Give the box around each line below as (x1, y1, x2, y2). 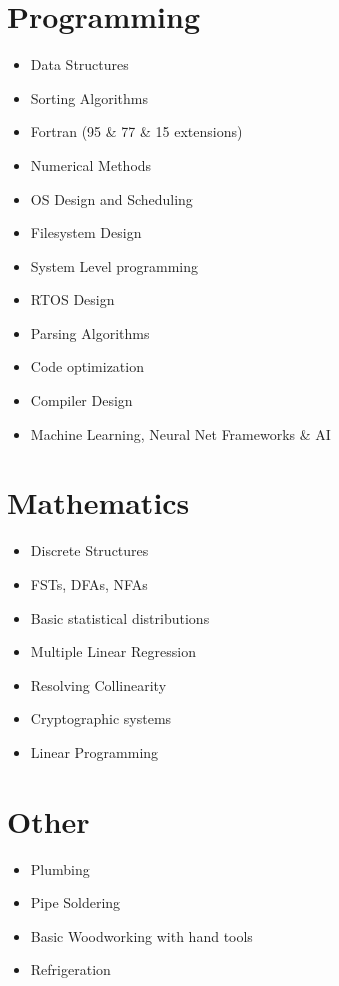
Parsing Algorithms (30, 322, 150, 343)
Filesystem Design (30, 222, 142, 243)
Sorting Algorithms (30, 87, 149, 108)
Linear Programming (30, 741, 159, 762)
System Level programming (30, 255, 198, 276)
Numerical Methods (30, 154, 152, 175)
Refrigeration (30, 959, 111, 980)
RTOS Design (30, 289, 115, 310)
